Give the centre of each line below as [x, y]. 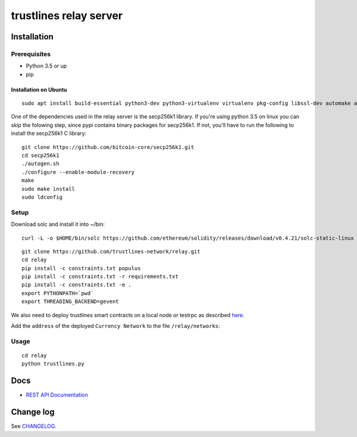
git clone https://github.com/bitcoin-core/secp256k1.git [108, 147]
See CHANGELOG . [34, 426]
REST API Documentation [57, 395]
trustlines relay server [67, 16]
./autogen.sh [40, 164]
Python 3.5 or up [46, 66]
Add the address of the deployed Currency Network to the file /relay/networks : [115, 326]
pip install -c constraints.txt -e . [77, 285]
